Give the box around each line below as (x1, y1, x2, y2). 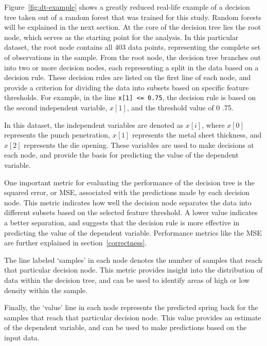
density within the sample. (4, 284, 87, 295)
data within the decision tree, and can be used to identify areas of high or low (4, 274, 250, 285)
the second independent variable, (4, 102, 108, 112)
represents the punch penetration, (4, 129, 111, 140)
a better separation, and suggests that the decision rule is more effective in (4, 217, 240, 227)
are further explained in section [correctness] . (4, 237, 147, 248)
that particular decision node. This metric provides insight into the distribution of (4, 264, 263, 275)
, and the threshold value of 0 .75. (127, 102, 234, 112)
